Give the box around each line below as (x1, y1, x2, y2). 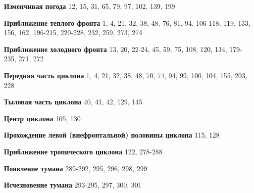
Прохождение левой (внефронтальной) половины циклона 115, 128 (4, 130, 220, 140)
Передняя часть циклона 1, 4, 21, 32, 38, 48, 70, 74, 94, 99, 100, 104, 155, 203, (4, 70, 248, 80)
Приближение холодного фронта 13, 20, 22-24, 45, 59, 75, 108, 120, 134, (4, 44, 227, 54)
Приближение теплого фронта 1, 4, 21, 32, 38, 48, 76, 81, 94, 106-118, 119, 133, (4, 17, 251, 28)
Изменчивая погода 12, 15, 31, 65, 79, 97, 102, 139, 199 (4, 1, 175, 11)
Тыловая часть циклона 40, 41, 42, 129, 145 (4, 96, 143, 107)
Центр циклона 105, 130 (4, 113, 81, 123)
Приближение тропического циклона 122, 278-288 (4, 146, 162, 156)
